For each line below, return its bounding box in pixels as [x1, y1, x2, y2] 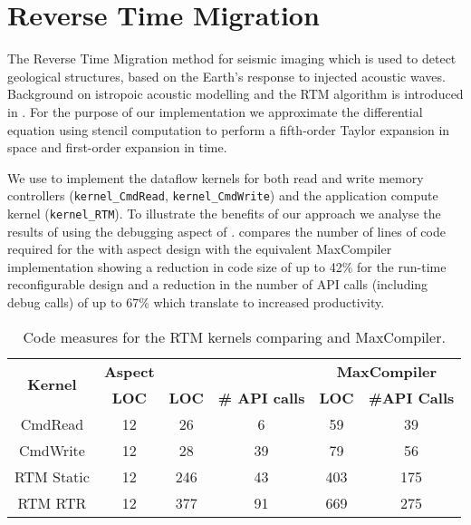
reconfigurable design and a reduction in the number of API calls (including [7, 275, 428, 294]
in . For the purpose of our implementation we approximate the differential [7, 102, 423, 121]
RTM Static [14, 465, 90, 487]
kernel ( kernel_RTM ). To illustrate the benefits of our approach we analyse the [7, 203, 441, 222]
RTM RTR [17, 491, 87, 513]
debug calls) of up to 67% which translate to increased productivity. [7, 292, 385, 311]
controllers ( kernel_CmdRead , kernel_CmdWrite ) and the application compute [7, 186, 438, 205]
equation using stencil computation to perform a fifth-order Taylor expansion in [7, 120, 450, 139]
